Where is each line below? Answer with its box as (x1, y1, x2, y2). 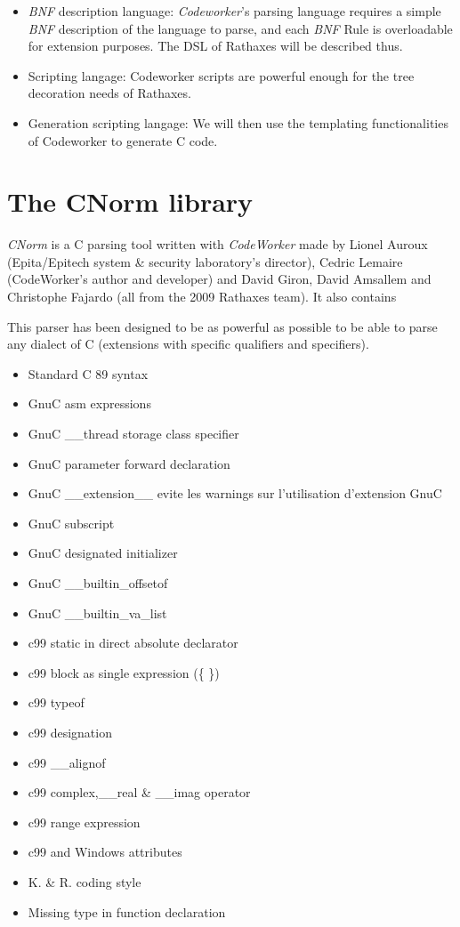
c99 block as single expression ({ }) (28, 663, 220, 681)
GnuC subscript (28, 513, 115, 532)
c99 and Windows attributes (28, 842, 182, 861)
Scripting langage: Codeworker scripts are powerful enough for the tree (28, 66, 415, 85)
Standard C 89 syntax (28, 364, 149, 383)
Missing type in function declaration (28, 902, 226, 921)
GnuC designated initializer (28, 544, 178, 562)
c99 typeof (28, 693, 85, 712)
